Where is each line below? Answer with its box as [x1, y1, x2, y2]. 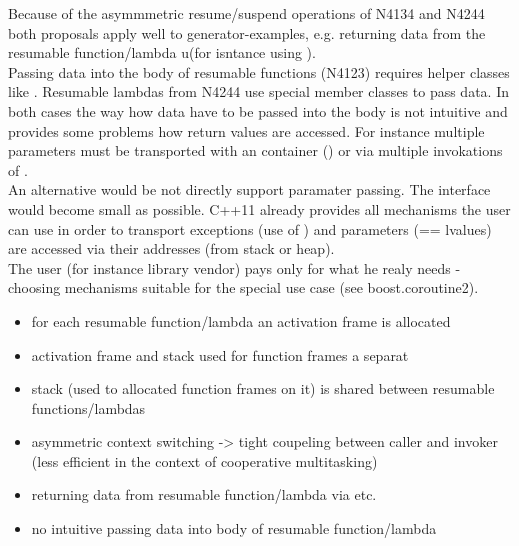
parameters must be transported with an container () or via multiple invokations [8, 140, 503, 161]
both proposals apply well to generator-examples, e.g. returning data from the [8, 22, 486, 43]
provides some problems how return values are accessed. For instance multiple [8, 120, 485, 141]
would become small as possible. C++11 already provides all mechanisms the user [8, 198, 511, 219]
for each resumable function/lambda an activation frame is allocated [31, 310, 451, 331]
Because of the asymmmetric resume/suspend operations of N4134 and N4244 [8, 3, 485, 23]
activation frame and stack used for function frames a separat [31, 344, 409, 365]
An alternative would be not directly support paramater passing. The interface [8, 179, 491, 200]
